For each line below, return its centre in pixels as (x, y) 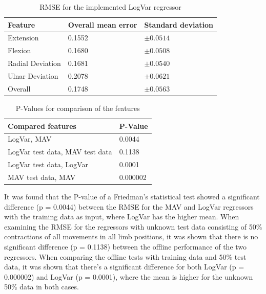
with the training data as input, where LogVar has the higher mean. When (122, 217)
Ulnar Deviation (33, 75)
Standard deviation (179, 24)
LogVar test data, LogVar (48, 164)
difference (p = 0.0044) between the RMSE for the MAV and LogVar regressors (129, 206)
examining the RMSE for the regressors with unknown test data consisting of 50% (133, 226)
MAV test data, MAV (42, 177)
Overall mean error (103, 24)
